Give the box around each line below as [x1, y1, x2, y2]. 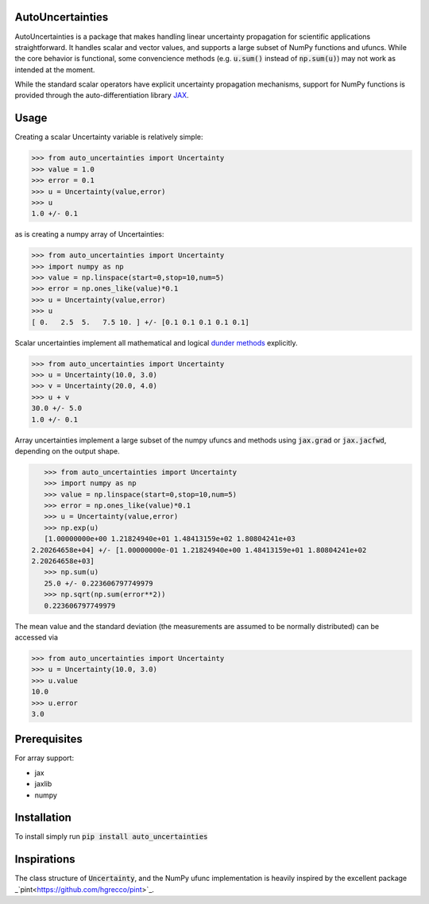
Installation [14, 811, 71, 825]
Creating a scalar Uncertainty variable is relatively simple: [14, 132, 203, 142]
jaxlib [34, 779, 52, 789]
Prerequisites [14, 732, 83, 746]
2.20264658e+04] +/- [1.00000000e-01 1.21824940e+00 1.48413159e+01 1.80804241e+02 [31, 545, 367, 554]
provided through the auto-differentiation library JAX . [14, 91, 190, 100]
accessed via [14, 632, 59, 642]
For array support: [14, 753, 75, 763]
